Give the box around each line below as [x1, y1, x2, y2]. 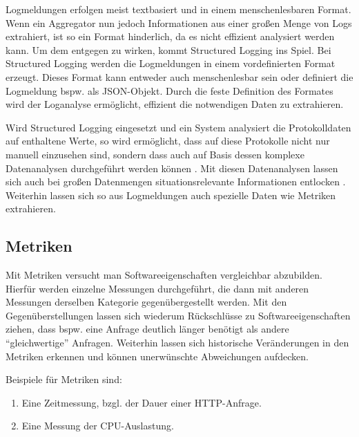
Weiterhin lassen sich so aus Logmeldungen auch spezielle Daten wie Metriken [6, 187, 336, 202]
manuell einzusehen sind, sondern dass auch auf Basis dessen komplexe [6, 147, 304, 161]
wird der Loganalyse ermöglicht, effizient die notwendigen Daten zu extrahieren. [6, 97, 344, 111]
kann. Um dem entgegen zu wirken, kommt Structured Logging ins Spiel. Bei [6, 42, 331, 57]
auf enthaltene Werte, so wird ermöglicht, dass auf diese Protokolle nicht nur [6, 133, 330, 148]
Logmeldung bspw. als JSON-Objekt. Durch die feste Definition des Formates [6, 83, 333, 97]
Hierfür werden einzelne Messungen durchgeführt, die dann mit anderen [6, 281, 309, 295]
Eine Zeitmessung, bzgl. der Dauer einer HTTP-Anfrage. [21, 395, 262, 409]
